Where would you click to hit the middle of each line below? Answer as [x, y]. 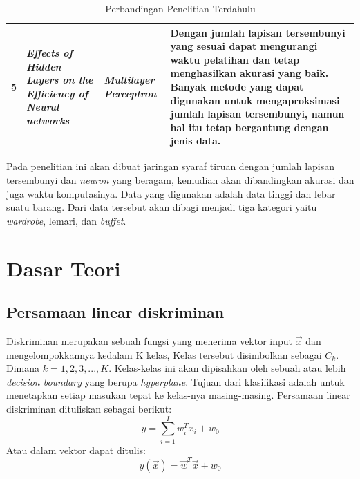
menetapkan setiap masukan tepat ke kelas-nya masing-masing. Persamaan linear [178, 395]
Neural [43, 107]
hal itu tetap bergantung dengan [249, 127]
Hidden [44, 66]
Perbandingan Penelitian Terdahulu [180, 8]
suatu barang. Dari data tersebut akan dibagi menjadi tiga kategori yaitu [162, 207]
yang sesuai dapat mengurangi [244, 46]
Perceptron [130, 93]
